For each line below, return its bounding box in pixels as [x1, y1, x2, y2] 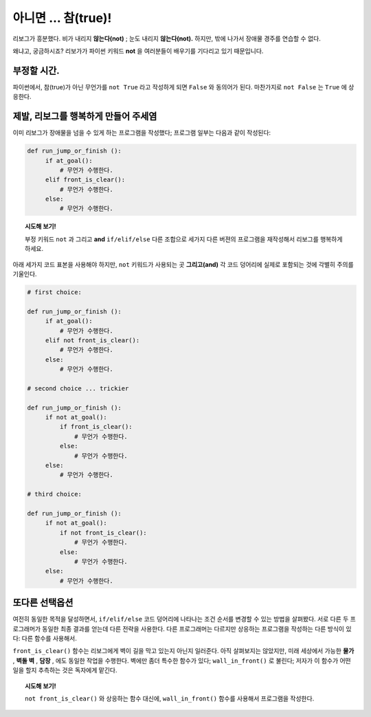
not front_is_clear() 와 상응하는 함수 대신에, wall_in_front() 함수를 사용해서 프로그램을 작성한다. [25, 694, 315, 703]
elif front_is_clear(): [45, 176, 126, 184]
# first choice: [27, 289, 82, 296]
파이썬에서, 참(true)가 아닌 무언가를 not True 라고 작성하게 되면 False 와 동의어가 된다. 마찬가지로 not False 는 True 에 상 [12, 82, 355, 91]
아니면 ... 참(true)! [12, 10, 112, 25]
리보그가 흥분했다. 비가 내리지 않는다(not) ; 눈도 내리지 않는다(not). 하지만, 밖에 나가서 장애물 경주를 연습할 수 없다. [12, 34, 321, 43]
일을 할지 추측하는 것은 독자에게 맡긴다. [12, 666, 117, 674]
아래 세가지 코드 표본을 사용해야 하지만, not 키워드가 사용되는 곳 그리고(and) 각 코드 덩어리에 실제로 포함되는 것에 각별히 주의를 [12, 260, 354, 268]
